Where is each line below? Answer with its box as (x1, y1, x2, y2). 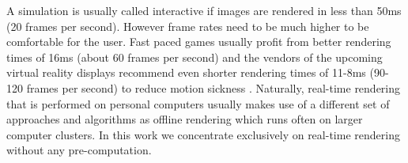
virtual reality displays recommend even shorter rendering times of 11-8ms (6, 64, 366, 81)
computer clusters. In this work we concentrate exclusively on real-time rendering (6, 126, 400, 142)
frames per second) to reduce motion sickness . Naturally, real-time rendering (26, 79, 401, 96)
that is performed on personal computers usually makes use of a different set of (6, 95, 390, 112)
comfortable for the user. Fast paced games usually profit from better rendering (6, 33, 391, 50)
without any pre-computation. (6, 142, 152, 158)
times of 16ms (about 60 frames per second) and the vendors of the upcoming (6, 48, 383, 65)
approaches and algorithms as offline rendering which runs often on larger (6, 111, 363, 127)
